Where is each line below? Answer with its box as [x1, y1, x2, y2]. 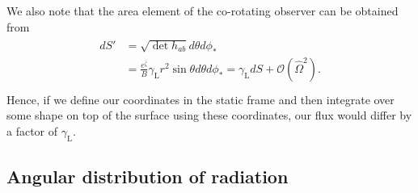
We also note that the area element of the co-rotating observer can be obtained [6, 2, 399, 19]
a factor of [6, 123, 58, 140]
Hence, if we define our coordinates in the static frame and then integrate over [6, 90, 395, 107]
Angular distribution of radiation [6, 164, 289, 189]
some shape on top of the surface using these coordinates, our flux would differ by [6, 107, 412, 124]
